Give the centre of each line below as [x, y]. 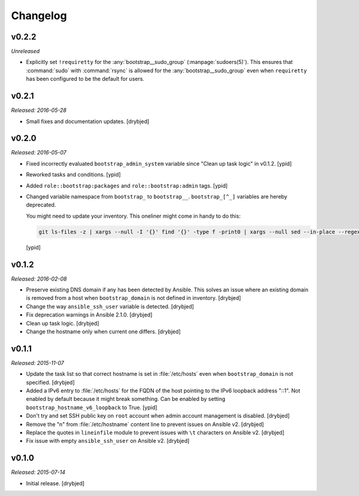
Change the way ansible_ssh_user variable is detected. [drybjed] [110, 306]
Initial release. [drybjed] [55, 483]
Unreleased [25, 51]
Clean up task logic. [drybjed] [63, 323]
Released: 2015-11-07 [38, 363]
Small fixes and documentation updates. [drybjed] [88, 121]
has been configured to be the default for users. [85, 79]
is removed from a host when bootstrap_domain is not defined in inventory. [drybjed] [134, 298]
